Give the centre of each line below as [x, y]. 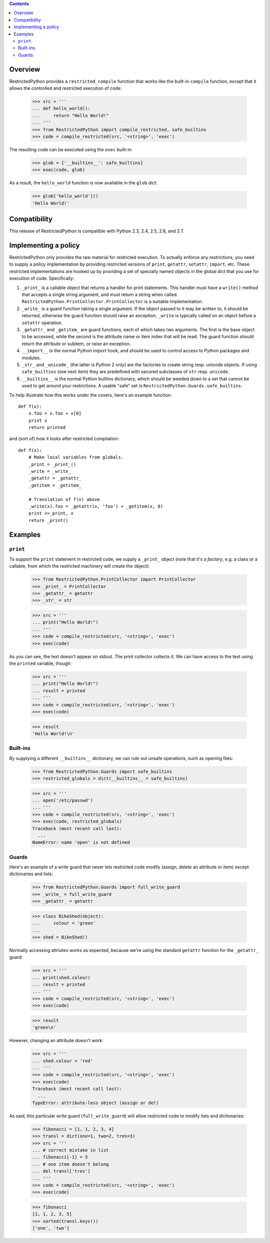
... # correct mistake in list [71, 1150]
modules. [31, 358]
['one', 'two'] [51, 1228]
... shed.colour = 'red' [63, 1061]
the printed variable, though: [40, 663]
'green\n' [44, 1028]
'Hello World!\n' [53, 733]
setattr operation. [42, 323]
